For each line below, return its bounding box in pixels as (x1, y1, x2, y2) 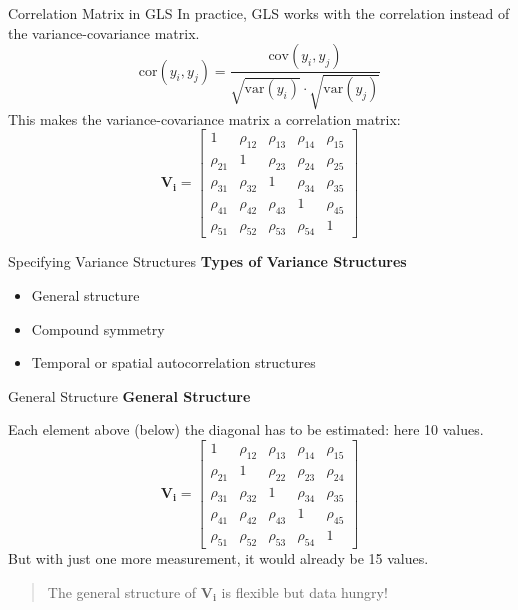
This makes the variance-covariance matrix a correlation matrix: (8, 108, 401, 129)
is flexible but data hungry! (221, 581, 388, 602)
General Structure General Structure (8, 385, 251, 406)
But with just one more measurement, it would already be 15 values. (8, 548, 429, 569)
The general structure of (47, 581, 197, 602)
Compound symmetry (31, 318, 165, 339)
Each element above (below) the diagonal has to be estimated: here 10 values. (8, 419, 484, 440)
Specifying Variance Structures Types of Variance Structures (8, 251, 407, 272)
